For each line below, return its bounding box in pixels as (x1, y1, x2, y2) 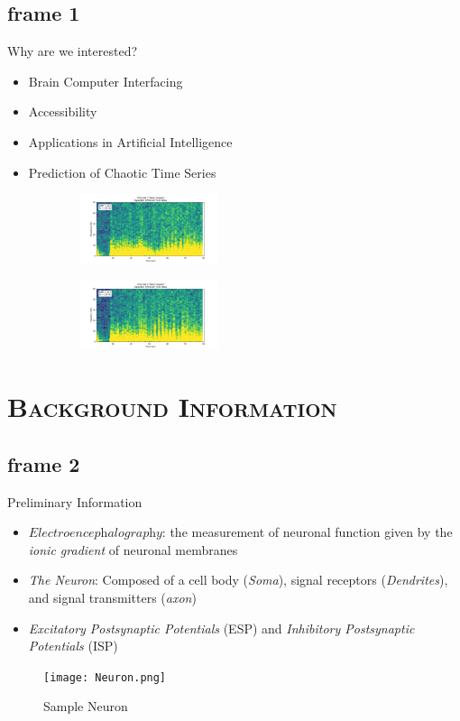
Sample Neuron (43, 697, 128, 716)
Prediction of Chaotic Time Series (28, 162, 216, 181)
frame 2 (7, 449, 80, 477)
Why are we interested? (7, 42, 138, 60)
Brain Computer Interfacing (28, 71, 183, 90)
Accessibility (28, 102, 97, 121)
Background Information (7, 388, 337, 425)
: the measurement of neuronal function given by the (161, 522, 453, 541)
